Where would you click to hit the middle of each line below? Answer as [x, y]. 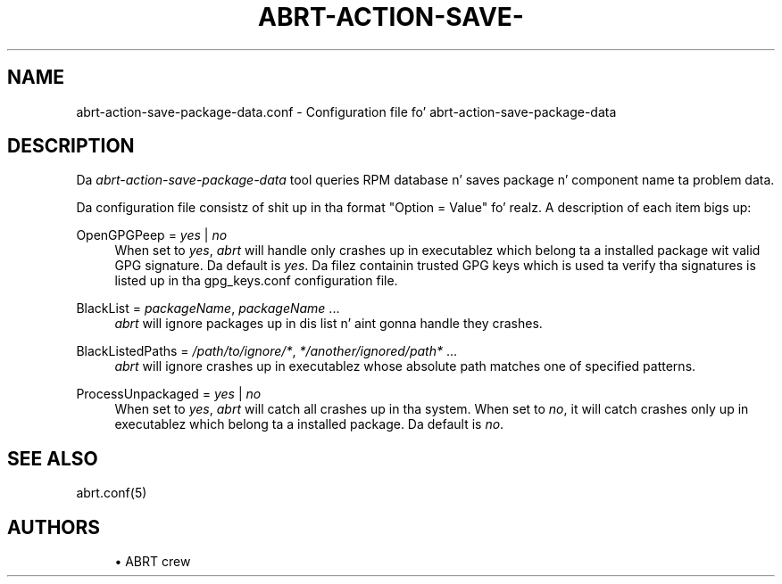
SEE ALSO [53, 458]
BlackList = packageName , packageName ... [208, 308]
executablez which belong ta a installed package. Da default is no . [309, 424]
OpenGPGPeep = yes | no [152, 235]
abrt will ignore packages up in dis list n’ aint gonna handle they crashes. [329, 324]
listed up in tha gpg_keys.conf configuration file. [256, 281]
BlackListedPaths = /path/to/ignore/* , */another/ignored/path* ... [267, 351]
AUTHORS [54, 527]
